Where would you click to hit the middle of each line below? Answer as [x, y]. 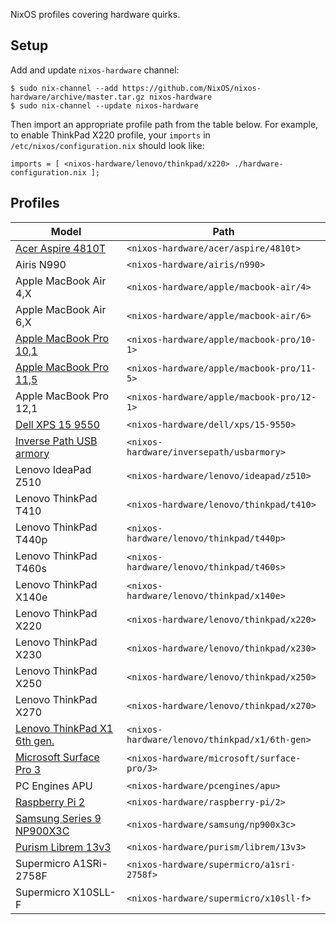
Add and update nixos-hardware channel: [95, 70]
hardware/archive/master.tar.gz [77, 97]
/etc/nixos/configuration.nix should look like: [107, 145]
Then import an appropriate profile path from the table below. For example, [164, 124]
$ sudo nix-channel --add [64, 88]
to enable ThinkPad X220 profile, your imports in [110, 135]
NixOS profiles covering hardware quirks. [95, 14]
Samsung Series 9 [58, 818]
